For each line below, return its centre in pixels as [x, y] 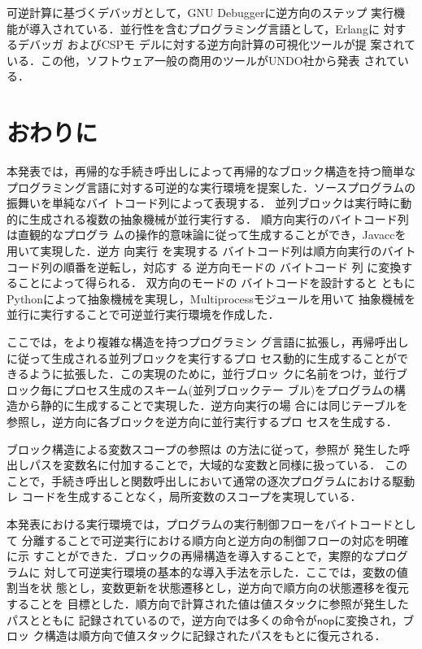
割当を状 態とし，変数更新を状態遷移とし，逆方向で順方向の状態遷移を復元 [208, 588]
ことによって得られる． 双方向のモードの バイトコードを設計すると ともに [216, 283]
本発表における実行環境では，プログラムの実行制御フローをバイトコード [200, 523]
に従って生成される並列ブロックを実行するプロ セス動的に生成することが [202, 357]
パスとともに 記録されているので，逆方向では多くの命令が [162, 619]
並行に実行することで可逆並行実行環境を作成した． [143, 314]
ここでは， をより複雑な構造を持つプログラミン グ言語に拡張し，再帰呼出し [208, 342]
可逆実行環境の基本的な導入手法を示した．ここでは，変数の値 [243, 571]
